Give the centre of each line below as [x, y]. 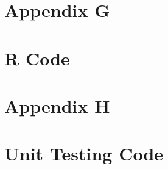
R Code [37, 58]
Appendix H [57, 105]
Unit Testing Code [84, 153]
